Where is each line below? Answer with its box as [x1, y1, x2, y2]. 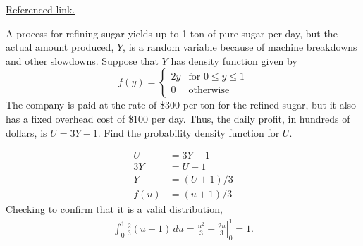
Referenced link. [6, 2, 75, 16]
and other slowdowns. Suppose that [6, 53, 159, 68]
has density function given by [171, 53, 297, 68]
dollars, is [6, 125, 47, 140]
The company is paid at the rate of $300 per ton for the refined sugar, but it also [6, 97, 357, 112]
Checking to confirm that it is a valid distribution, [6, 202, 223, 216]
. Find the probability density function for [97, 125, 280, 140]
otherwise [188, 85, 230, 96]
